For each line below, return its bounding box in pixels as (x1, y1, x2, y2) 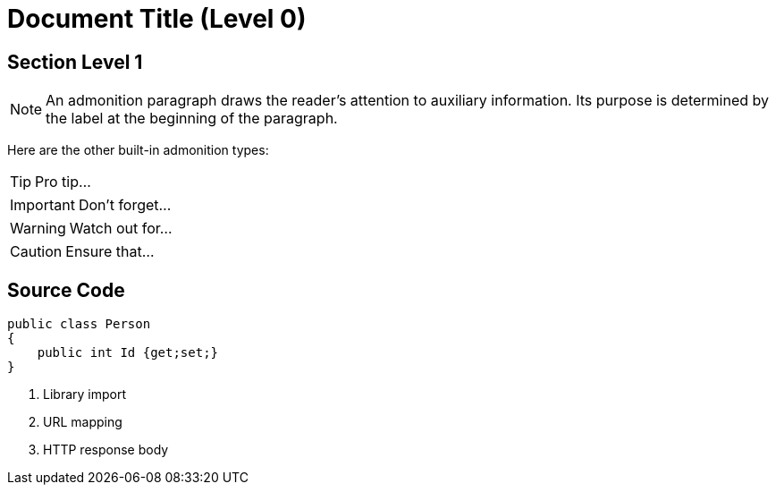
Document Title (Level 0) (7, 4, 307, 34)
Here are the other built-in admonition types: (7, 142, 269, 158)
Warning (10, 219, 66, 238)
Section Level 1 (7, 50, 143, 73)
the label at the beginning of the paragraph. (46, 109, 338, 128)
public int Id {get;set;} (37, 345, 219, 361)
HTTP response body (43, 442, 169, 458)
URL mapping (43, 414, 122, 430)
